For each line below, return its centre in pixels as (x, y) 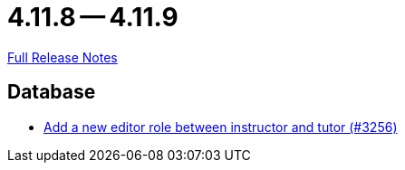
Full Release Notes (63, 57)
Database (52, 92)
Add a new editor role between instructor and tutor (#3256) (221, 127)
